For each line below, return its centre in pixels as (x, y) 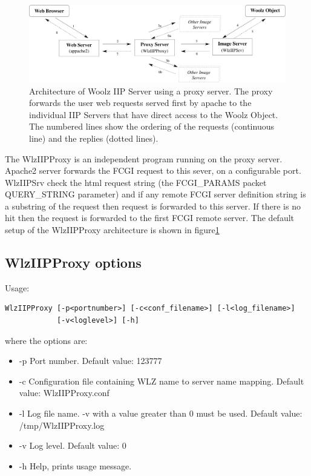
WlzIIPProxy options (73, 263)
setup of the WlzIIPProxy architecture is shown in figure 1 (112, 230)
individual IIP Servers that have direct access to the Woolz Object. (154, 114)
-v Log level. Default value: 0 (73, 445)
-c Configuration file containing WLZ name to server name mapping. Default (162, 381)
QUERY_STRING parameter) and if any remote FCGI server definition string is (155, 194)
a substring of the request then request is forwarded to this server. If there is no (153, 206)
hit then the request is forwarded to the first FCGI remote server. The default (150, 218)
